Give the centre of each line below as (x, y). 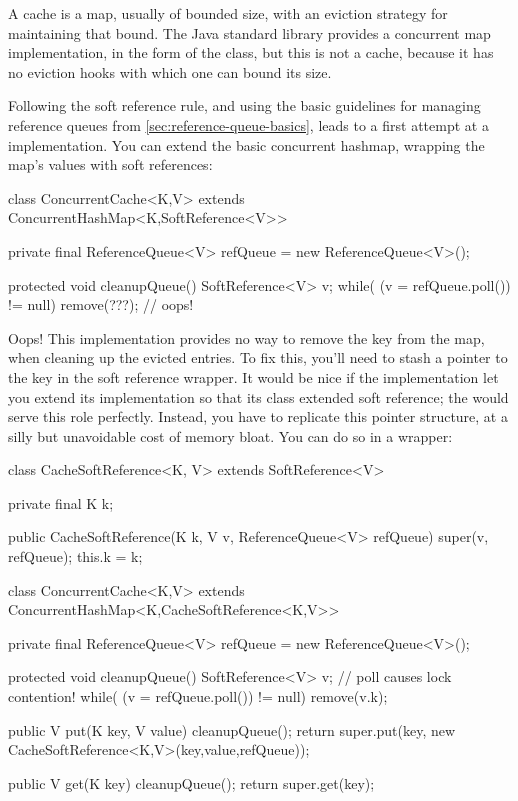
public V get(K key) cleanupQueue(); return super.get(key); (191, 782)
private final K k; (61, 502)
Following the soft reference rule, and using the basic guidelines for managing (244, 105)
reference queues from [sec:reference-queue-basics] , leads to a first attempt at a (248, 124)
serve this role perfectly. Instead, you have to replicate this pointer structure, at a (258, 416)
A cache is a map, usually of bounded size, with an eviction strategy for (228, 13)
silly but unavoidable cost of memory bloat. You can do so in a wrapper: (230, 435)
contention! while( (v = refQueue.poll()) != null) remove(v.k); (198, 696)
